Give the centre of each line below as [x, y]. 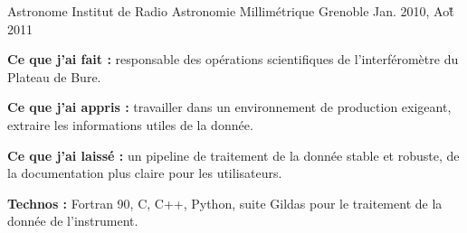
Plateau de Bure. [54, 76]
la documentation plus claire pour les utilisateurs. [145, 173]
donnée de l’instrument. [73, 221]
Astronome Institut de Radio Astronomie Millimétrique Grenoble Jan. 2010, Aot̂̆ [231, 11]
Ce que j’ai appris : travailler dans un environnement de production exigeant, [229, 107]
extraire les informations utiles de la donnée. [130, 124]
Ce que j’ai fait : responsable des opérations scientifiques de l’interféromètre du [233, 59]
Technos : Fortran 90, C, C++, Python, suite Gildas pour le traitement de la [225, 203]
